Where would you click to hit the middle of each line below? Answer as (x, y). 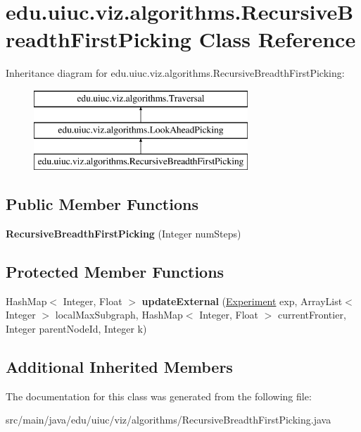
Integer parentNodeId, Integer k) (76, 329)
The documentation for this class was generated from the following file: (159, 396)
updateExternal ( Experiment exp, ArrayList (242, 301)
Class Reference (277, 39)
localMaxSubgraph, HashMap (119, 315)
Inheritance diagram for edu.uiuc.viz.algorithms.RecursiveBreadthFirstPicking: (175, 73)
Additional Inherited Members (119, 367)
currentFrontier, (312, 315)
